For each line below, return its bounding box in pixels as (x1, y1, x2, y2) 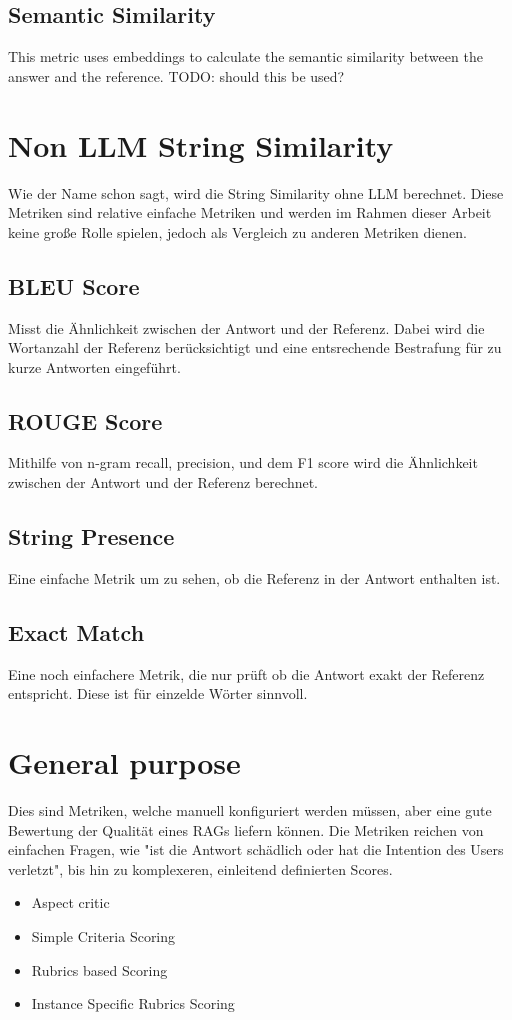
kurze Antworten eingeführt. (8, 356, 181, 377)
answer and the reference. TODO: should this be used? (8, 65, 345, 86)
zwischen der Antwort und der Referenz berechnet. (8, 472, 319, 493)
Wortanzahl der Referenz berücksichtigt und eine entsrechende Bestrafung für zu (8, 337, 502, 358)
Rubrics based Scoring (31, 959, 168, 980)
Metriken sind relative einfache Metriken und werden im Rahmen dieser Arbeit (8, 202, 492, 223)
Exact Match (8, 616, 145, 647)
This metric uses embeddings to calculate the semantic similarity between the (8, 46, 483, 67)
